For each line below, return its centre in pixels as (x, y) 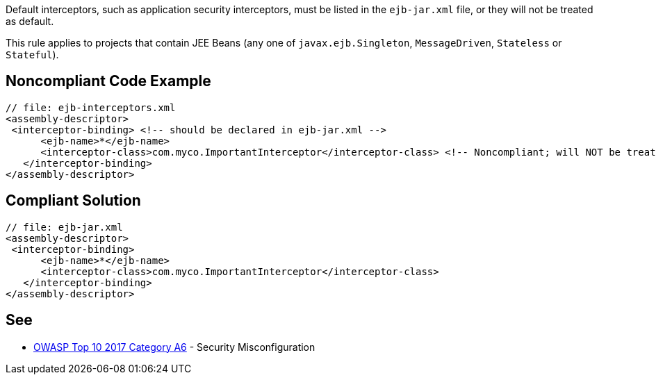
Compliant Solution (73, 201)
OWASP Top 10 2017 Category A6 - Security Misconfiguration (174, 347)
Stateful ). (32, 55)
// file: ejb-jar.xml (64, 227)
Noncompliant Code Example (108, 81)
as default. (30, 21)
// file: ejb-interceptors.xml (91, 107)
